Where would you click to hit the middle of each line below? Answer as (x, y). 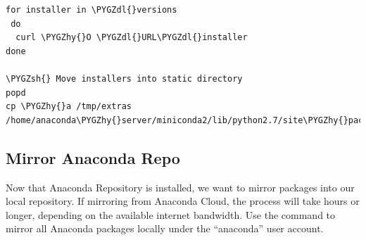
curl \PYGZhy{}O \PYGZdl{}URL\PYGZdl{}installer (132, 38)
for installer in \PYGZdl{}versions (91, 10)
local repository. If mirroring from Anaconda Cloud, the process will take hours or (183, 201)
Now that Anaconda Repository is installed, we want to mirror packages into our (180, 187)
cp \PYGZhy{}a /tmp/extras (69, 107)
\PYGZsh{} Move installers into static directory (124, 78)
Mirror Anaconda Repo (93, 157)
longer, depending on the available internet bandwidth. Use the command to (171, 214)
